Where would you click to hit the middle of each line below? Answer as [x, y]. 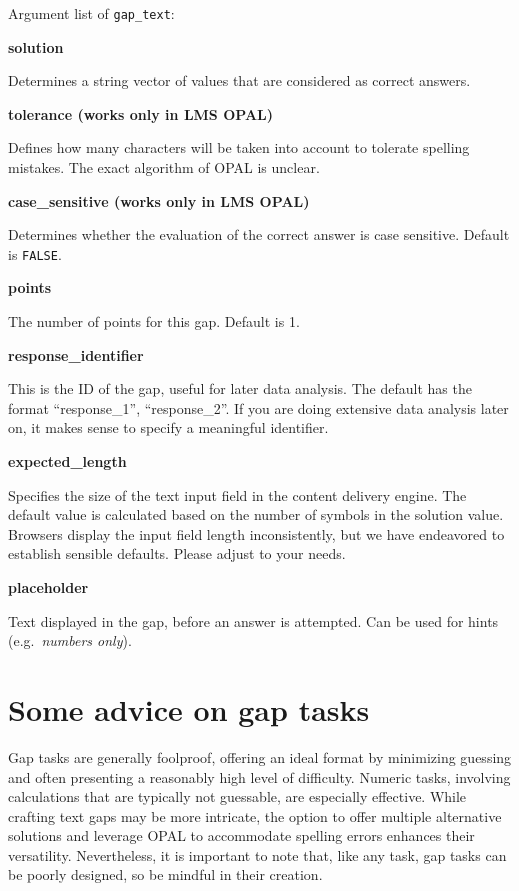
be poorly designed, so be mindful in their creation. [165, 874]
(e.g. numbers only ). [70, 640]
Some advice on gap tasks [189, 708]
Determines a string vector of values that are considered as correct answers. [239, 80]
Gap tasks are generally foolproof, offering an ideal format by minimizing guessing [260, 756]
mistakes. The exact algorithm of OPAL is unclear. [164, 167]
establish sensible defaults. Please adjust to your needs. [177, 553]
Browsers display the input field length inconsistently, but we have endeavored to [256, 533]
